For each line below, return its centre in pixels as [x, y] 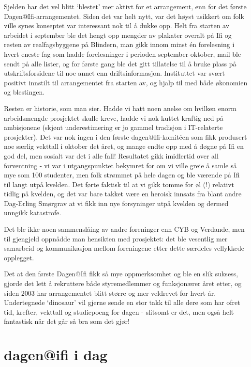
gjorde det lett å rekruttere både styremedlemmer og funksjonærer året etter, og [123, 283]
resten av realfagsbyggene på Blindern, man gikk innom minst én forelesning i [119, 44]
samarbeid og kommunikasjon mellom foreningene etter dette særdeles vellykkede [124, 248]
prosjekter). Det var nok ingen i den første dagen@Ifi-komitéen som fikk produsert [125, 136]
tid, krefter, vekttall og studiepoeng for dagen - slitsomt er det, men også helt [119, 311]
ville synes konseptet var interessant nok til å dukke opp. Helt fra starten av [117, 25]
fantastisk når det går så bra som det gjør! [67, 321]
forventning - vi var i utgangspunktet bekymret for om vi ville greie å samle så [120, 165]
